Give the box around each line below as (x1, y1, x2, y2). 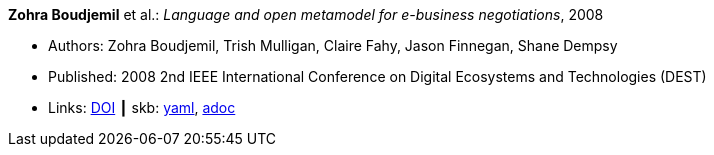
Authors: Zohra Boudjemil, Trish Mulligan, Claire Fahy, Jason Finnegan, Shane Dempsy (48, 37, 618, 54)
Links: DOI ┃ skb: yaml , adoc (48, 99, 236, 116)
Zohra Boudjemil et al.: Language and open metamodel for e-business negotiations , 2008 (8, 6, 604, 23)
